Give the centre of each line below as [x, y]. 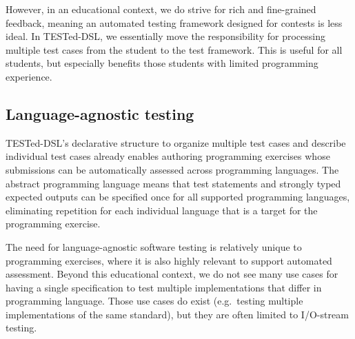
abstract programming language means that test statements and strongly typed [173, 183]
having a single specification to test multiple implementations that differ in [164, 287]
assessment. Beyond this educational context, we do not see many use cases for [172, 274]
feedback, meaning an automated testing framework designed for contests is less [174, 22]
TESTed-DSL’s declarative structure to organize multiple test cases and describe [176, 142]
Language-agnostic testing [100, 113]
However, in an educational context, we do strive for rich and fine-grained [161, 9]
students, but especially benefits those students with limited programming [162, 63]
